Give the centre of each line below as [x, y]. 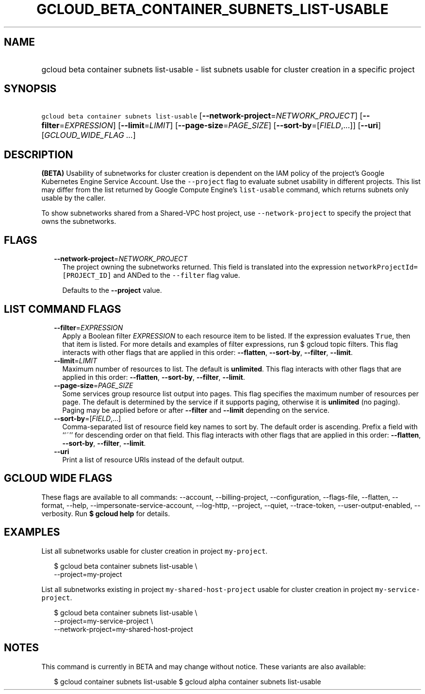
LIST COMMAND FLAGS [63, 309]
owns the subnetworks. [79, 221]
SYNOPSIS [30, 89]
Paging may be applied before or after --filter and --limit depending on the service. [196, 410]
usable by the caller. [74, 198]
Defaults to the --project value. [112, 290]
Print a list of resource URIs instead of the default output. [153, 459]
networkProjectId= [383, 267]
